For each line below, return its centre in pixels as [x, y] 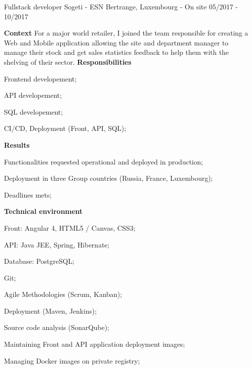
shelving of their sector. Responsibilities [68, 61]
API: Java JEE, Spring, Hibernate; [57, 244]
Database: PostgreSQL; [39, 261]
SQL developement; [34, 111]
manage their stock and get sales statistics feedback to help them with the [116, 52]
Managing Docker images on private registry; [72, 360]
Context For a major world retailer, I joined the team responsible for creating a [126, 33]
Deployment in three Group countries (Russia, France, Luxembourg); [108, 178]
